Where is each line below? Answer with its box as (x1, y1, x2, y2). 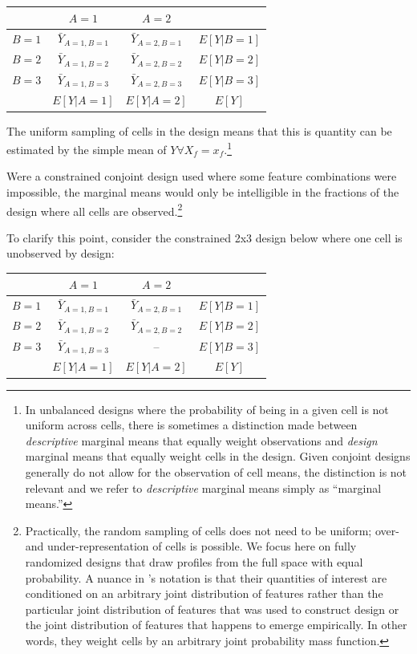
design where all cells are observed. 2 (6, 200, 183, 219)
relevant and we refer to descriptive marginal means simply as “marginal (25, 479, 382, 496)
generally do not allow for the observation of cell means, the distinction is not (25, 463, 407, 480)
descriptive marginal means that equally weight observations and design (25, 432, 378, 449)
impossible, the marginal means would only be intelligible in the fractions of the (6, 183, 399, 200)
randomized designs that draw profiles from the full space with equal (25, 553, 363, 570)
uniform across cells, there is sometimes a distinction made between (25, 416, 358, 433)
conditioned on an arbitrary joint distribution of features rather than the (25, 585, 383, 602)
